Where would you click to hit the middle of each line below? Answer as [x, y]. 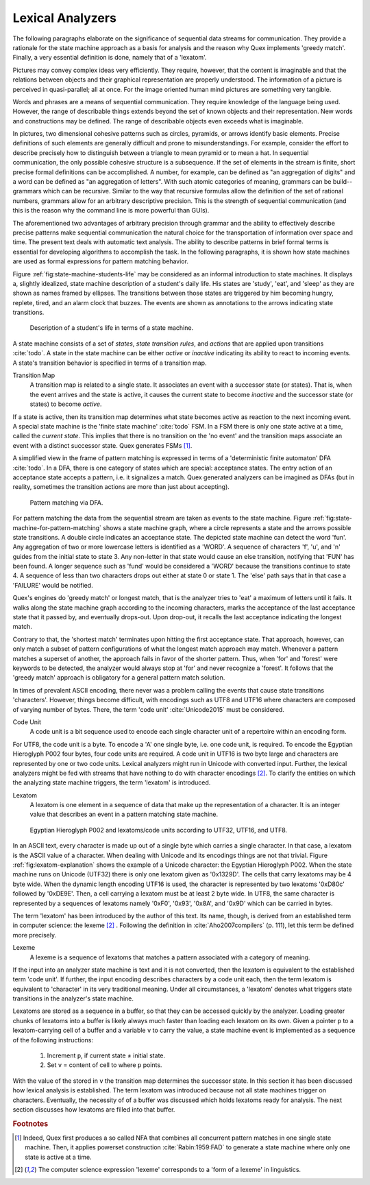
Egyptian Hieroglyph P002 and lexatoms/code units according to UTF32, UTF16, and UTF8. [159, 830]
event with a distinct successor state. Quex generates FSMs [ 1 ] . [102, 445]
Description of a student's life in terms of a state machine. [112, 328]
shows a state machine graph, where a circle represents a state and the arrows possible [227, 527]
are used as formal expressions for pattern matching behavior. [100, 261]
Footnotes [30, 1123]
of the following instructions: [53, 1040]
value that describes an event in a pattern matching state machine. [124, 814]
